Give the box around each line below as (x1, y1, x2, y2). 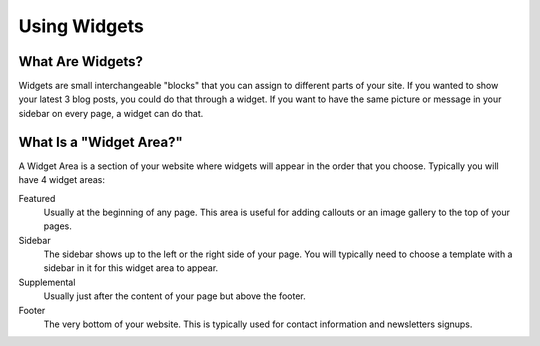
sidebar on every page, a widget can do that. (18, 107, 204, 119)
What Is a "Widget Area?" (18, 133, 184, 150)
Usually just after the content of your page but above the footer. (43, 290, 306, 302)
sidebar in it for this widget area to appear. (43, 262, 219, 274)
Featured (18, 192, 56, 204)
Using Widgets (18, 15, 144, 37)
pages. (43, 220, 72, 232)
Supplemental (18, 276, 76, 288)
